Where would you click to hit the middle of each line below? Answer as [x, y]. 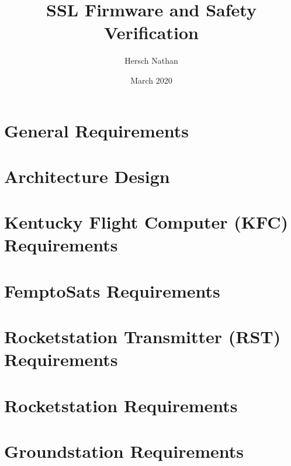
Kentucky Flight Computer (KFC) [146, 222]
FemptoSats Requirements [112, 290]
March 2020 [151, 80]
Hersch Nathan [151, 61]
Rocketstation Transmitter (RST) [143, 336]
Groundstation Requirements [124, 451]
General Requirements [96, 130]
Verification [151, 32]
